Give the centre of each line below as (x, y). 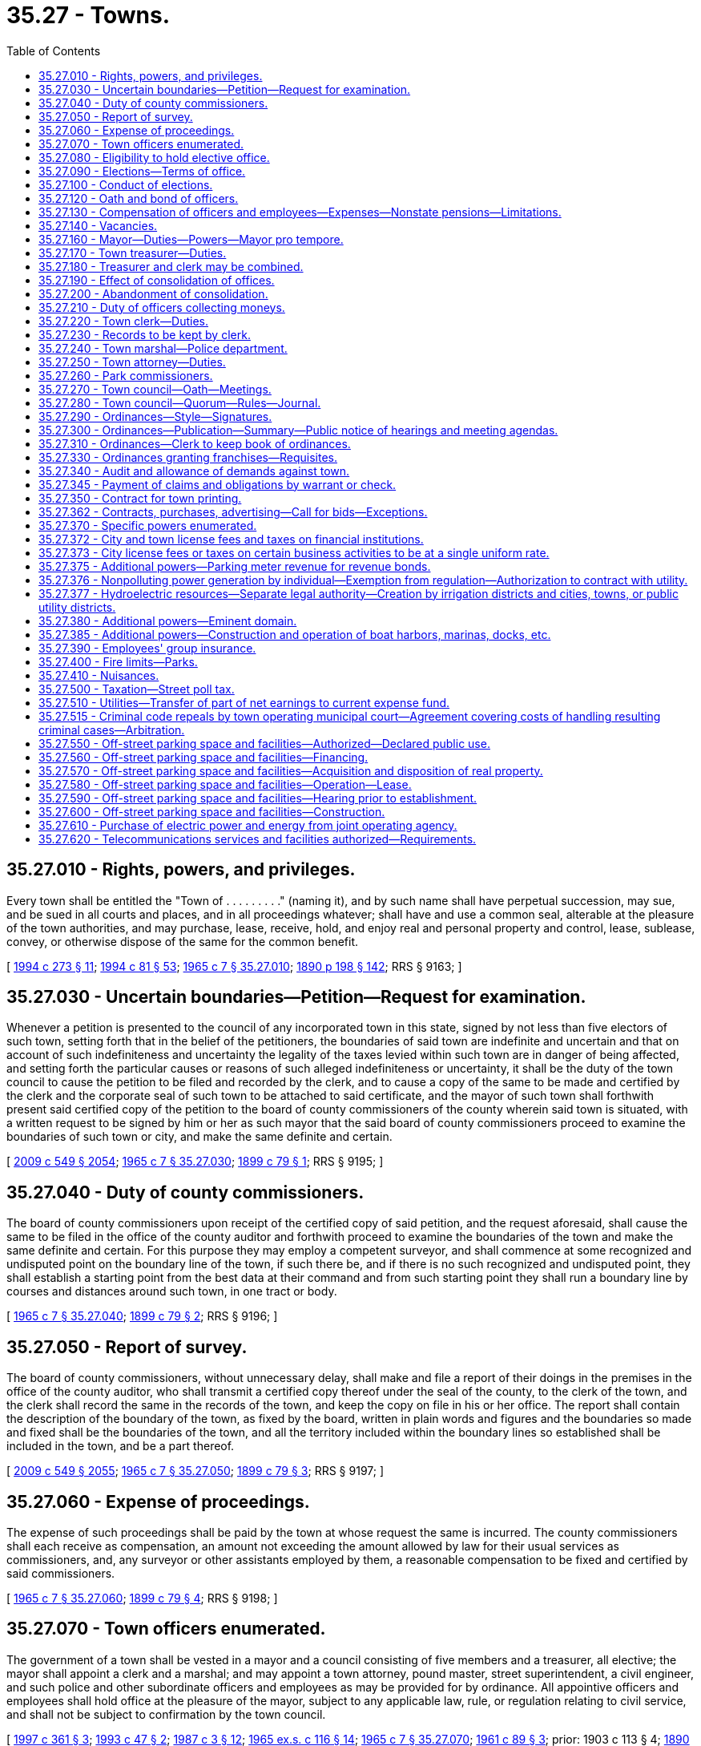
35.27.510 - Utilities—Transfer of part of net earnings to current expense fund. (244, 702)
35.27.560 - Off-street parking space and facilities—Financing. (203, 757)
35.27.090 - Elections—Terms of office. (142, 171)
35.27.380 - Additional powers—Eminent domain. (168, 620)
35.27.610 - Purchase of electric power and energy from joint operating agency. (248, 825)
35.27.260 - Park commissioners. (126, 375)
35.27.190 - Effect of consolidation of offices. (157, 280)
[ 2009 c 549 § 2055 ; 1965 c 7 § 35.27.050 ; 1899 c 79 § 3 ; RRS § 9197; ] (195, 1471)
